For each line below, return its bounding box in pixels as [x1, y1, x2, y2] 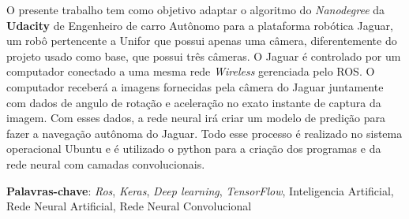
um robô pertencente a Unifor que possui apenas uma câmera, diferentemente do [6, 32, 397, 49]
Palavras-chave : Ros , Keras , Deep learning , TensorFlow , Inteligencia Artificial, [6, 182, 394, 199]
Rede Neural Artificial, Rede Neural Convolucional [6, 198, 252, 214]
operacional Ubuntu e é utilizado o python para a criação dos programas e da [6, 140, 381, 157]
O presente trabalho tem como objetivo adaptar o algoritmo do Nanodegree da [6, 2, 385, 17]
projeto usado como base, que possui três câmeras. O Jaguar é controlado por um [6, 47, 401, 64]
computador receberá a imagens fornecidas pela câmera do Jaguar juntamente [6, 78, 384, 95]
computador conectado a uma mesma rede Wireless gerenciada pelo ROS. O [6, 63, 375, 80]
